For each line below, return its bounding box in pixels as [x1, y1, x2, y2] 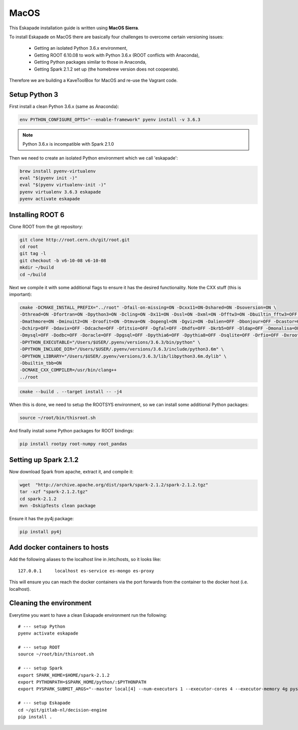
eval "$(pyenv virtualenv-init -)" [19, 182, 106, 188]
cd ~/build [19, 271, 46, 277]
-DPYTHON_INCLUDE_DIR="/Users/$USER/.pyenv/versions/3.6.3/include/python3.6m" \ [19, 346, 224, 352]
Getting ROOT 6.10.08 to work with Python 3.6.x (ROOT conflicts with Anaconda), [34, 52, 200, 58]
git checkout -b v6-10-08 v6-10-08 [19, 257, 106, 263]
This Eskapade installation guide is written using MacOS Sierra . [9, 25, 140, 31]
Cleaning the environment [9, 599, 92, 607]
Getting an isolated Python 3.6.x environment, [34, 45, 128, 51]
